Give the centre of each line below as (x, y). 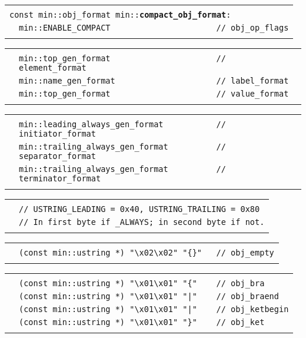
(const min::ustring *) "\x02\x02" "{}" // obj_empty (147, 253)
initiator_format (57, 134)
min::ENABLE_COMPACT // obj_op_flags (154, 28)
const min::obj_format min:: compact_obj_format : (120, 15)
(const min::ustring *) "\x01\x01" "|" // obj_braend (149, 296)
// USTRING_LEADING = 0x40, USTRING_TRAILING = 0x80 (139, 209)
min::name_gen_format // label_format (154, 81)
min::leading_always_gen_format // (122, 124)
